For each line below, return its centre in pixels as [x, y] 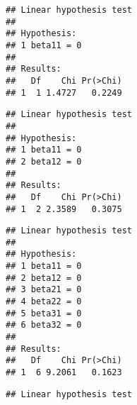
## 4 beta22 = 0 [44, 302]
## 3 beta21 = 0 [44, 290]
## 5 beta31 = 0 [44, 313]
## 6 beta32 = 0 [44, 325]
